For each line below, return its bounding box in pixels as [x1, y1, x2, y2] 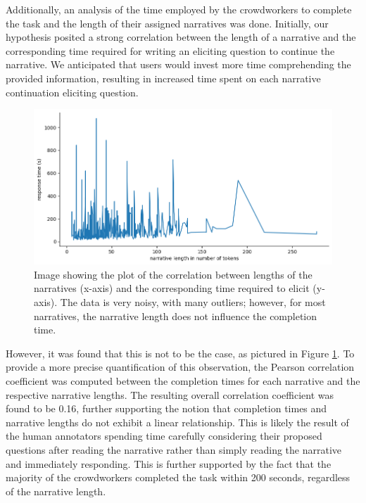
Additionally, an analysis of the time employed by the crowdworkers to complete [6, 2, 352, 16]
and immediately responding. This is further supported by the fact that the [6, 456, 332, 471]
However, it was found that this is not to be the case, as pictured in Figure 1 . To [6, 345, 355, 360]
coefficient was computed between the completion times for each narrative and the [6, 374, 360, 388]
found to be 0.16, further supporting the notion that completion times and [6, 401, 327, 416]
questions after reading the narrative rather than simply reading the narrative [6, 442, 342, 457]
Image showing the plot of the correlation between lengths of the [34, 267, 313, 281]
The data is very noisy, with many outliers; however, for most [60, 295, 326, 310]
